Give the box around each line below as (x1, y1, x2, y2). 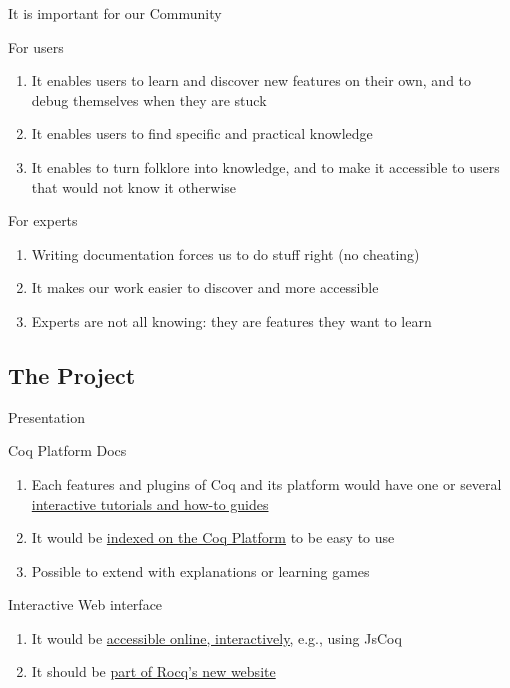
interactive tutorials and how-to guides (31, 493, 269, 514)
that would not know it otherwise (31, 176, 237, 197)
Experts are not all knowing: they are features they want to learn (31, 310, 432, 331)
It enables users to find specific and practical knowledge (31, 123, 373, 144)
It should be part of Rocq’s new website (31, 661, 276, 682)
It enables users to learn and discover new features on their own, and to (31, 70, 472, 91)
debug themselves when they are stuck (31, 89, 267, 110)
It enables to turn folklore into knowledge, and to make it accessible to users (31, 156, 500, 177)
